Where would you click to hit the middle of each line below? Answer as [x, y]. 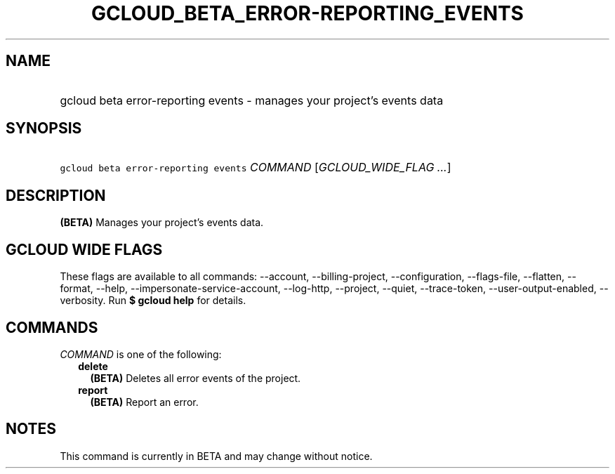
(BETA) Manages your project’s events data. [162, 223]
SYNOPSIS [44, 129]
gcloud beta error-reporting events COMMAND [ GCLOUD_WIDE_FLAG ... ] [256, 167]
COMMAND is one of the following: [141, 354]
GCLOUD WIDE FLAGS [84, 249]
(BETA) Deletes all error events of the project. [196, 378]
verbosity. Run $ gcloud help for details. [153, 301]
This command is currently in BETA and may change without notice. [216, 456]
